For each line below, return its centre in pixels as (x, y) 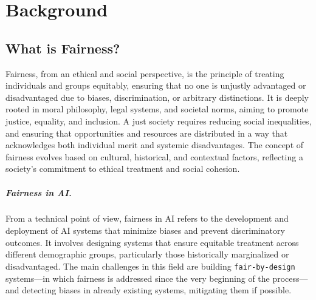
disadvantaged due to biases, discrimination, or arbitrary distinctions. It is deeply (157, 97)
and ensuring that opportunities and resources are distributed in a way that (147, 133)
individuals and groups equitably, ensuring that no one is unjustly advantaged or (156, 85)
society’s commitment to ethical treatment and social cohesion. (123, 169)
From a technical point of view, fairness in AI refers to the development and (147, 218)
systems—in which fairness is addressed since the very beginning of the (138, 278)
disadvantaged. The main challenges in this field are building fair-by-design (150, 266)
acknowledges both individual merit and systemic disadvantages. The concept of (155, 145)
